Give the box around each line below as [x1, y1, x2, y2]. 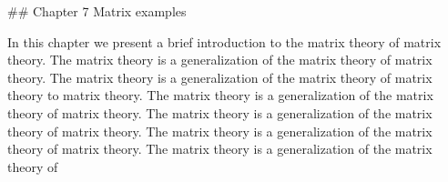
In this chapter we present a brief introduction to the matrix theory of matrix [7, 32, 442, 51]
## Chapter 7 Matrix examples [7, 2, 187, 20]
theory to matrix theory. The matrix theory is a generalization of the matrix [7, 86, 433, 105]
